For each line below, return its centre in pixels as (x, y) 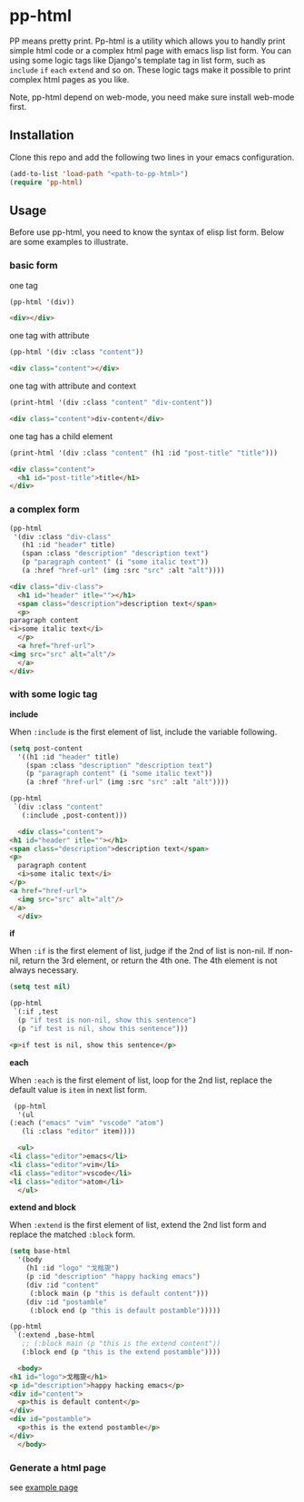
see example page (44, 1487)
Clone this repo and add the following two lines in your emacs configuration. (152, 157)
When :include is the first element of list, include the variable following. (143, 731)
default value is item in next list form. (78, 1089)
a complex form (44, 509)
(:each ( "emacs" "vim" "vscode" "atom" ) (87, 1123)
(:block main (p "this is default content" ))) (119, 1293)
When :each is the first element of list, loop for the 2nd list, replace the (141, 1080)
